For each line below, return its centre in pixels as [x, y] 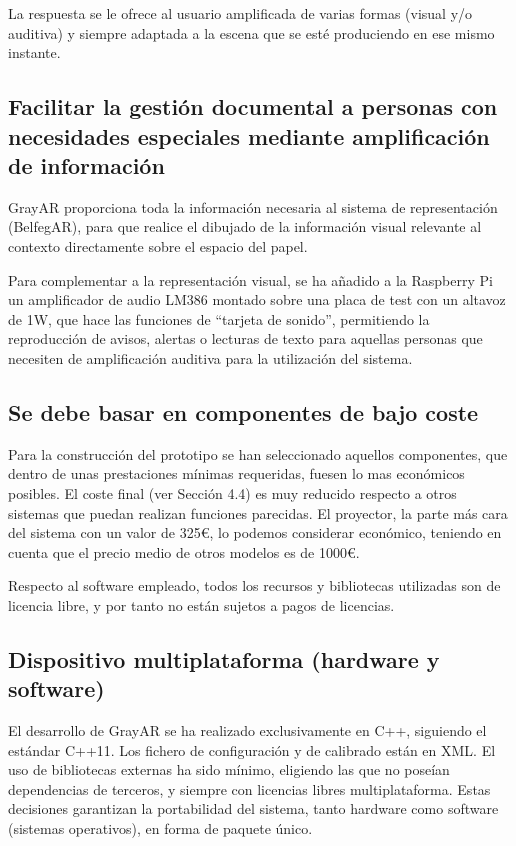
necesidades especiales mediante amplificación [249, 135]
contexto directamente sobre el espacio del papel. [158, 245]
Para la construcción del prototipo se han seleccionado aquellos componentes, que [258, 453]
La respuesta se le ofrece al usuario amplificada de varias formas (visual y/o [240, 13]
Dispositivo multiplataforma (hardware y [224, 658]
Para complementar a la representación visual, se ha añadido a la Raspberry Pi [250, 279]
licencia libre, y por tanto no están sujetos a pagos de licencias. [201, 604]
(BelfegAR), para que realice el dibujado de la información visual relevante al [245, 226]
